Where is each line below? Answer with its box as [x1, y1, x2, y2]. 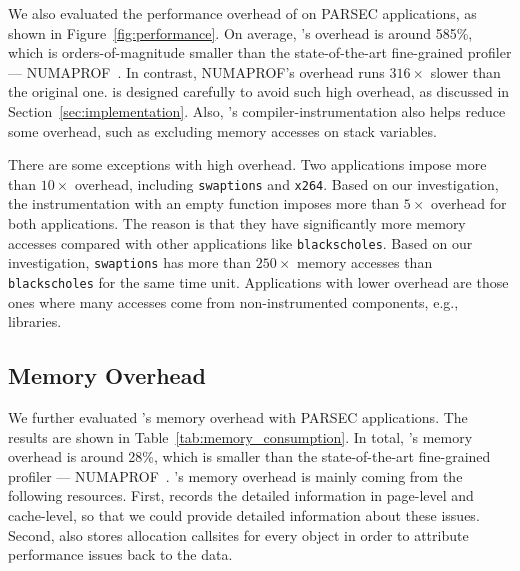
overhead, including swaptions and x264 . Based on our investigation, [74, 173, 499, 194]
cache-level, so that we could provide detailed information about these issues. [8, 504, 480, 525]
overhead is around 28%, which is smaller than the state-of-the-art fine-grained [8, 446, 491, 467]
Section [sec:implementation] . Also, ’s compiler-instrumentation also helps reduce [8, 100, 506, 121]
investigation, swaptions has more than [8, 252, 252, 273]
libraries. [8, 311, 62, 332]
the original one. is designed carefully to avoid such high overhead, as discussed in [8, 81, 510, 102]
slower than [430, 61, 501, 82]
